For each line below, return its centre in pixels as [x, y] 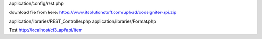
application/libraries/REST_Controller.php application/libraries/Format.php [82, 21]
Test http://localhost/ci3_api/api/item [46, 30]
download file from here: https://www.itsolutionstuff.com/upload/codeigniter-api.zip [93, 13]
